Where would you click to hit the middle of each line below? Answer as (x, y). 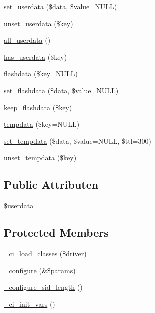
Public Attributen (51, 185)
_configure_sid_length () (43, 287)
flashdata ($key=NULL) (41, 74)
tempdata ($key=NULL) (42, 124)
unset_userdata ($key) (39, 23)
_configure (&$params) (40, 270)
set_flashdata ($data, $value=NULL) (61, 90)
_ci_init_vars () (30, 304)
